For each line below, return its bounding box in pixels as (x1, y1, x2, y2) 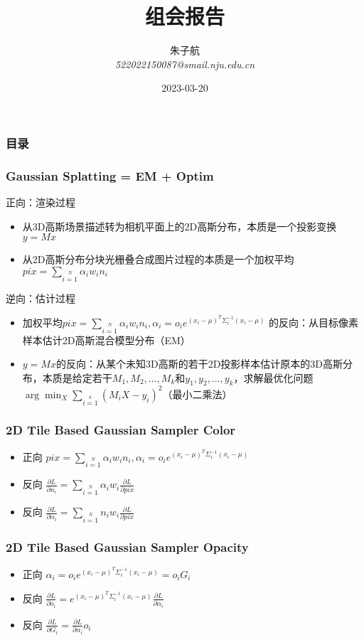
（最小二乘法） (162, 386, 232, 401)
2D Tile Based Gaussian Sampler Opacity (6, 538, 249, 555)
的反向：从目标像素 (269, 314, 359, 329)
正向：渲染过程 (6, 195, 75, 210)
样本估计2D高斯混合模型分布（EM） (22, 332, 191, 347)
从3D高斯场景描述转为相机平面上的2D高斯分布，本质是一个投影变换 (22, 218, 337, 233)
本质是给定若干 (42, 370, 112, 385)
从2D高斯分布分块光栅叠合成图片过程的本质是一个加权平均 (22, 252, 294, 267)
